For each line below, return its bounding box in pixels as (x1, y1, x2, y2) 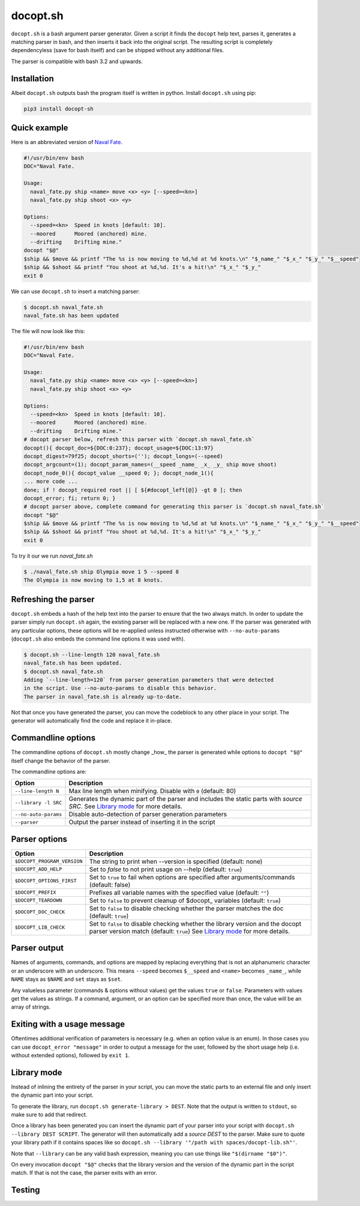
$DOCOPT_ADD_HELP (14, 866, 62, 873)
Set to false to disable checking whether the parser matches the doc (89, 904, 284, 912)
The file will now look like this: (11, 327, 85, 334)
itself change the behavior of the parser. (11, 757, 110, 764)
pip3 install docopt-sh (23, 105, 94, 112)
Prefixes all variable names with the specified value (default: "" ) (89, 888, 269, 897)
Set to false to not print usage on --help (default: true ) (89, 865, 242, 873)
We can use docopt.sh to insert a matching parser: (11, 288, 140, 295)
